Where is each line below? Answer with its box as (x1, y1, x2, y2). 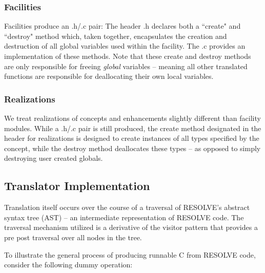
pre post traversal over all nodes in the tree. (4, 232, 142, 242)
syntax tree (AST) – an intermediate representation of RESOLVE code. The (4, 212, 244, 222)
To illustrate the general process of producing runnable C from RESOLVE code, (4, 249, 256, 260)
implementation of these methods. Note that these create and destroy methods (4, 51, 251, 61)
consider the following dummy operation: (4, 259, 133, 270)
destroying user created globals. (4, 153, 103, 163)
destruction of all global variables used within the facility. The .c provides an (4, 40, 246, 51)
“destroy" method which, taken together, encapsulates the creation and (4, 30, 227, 41)
